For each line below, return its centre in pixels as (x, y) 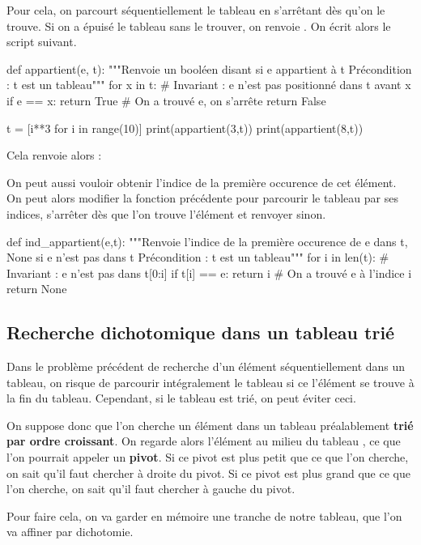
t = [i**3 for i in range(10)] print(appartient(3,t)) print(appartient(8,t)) (185, 128)
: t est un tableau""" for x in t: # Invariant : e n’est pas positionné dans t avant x (209, 85)
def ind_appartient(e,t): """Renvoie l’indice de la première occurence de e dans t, (207, 241)
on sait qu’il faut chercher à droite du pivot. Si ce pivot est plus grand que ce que (208, 473)
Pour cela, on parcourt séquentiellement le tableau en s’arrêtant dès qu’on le (196, 10)
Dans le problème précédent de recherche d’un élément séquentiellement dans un (206, 366)
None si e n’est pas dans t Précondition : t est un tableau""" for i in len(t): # (198, 257)
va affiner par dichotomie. (70, 532)
